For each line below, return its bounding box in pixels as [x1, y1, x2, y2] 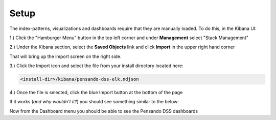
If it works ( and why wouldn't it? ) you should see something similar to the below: [9, 99, 179, 105]
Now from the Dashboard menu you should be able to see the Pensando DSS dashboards [9, 108, 198, 114]
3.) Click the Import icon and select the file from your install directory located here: [9, 63, 183, 69]
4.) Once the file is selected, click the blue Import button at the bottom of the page [9, 89, 183, 96]
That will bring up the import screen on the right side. [9, 53, 122, 59]
